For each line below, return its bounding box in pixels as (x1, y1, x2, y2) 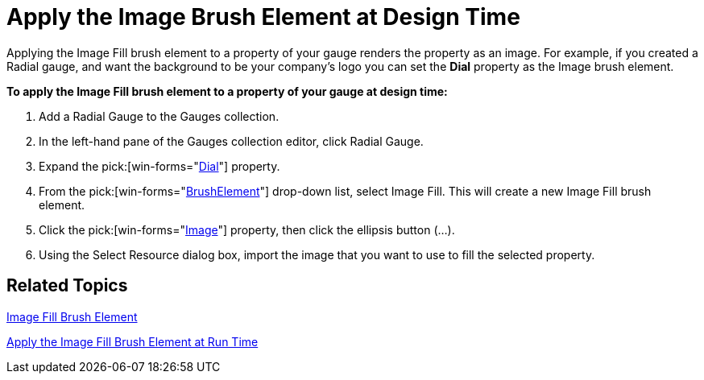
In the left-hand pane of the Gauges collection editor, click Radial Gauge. (39, 134, 424, 148)
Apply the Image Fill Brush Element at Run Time (6, 334, 259, 349)
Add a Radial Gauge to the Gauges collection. (39, 109, 280, 123)
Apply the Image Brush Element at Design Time (6, 3, 520, 31)
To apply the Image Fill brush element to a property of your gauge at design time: (6, 84, 448, 98)
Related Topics (6, 275, 128, 296)
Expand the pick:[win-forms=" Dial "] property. (39, 159, 280, 173)
